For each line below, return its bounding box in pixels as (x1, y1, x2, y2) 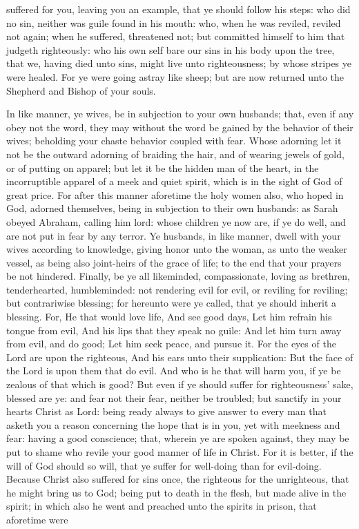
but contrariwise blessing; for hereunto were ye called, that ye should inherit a (6, 296, 337, 310)
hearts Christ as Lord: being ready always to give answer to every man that (6, 404, 327, 419)
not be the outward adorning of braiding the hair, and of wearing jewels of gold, (6, 146, 345, 161)
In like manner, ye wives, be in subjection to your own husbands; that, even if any (6, 106, 354, 121)
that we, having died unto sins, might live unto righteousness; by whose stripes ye (6, 56, 352, 70)
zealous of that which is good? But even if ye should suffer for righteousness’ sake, (6, 377, 353, 392)
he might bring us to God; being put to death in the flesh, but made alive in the (6, 485, 347, 499)
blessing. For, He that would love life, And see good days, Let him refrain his (6, 309, 332, 324)
